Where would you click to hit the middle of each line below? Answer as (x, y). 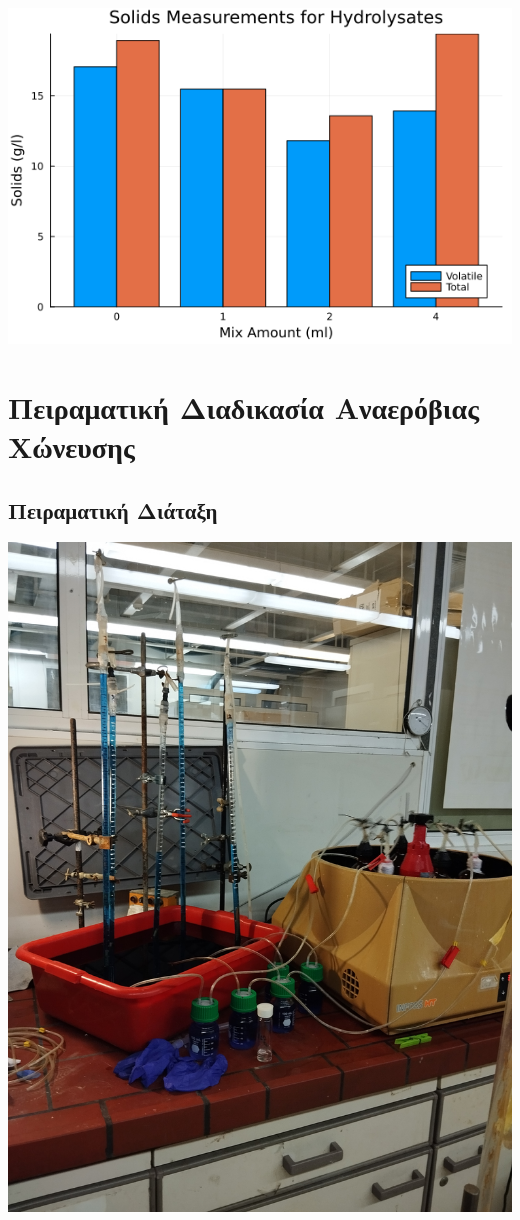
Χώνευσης (71, 445)
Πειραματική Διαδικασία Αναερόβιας (243, 406)
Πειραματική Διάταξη (113, 509)
